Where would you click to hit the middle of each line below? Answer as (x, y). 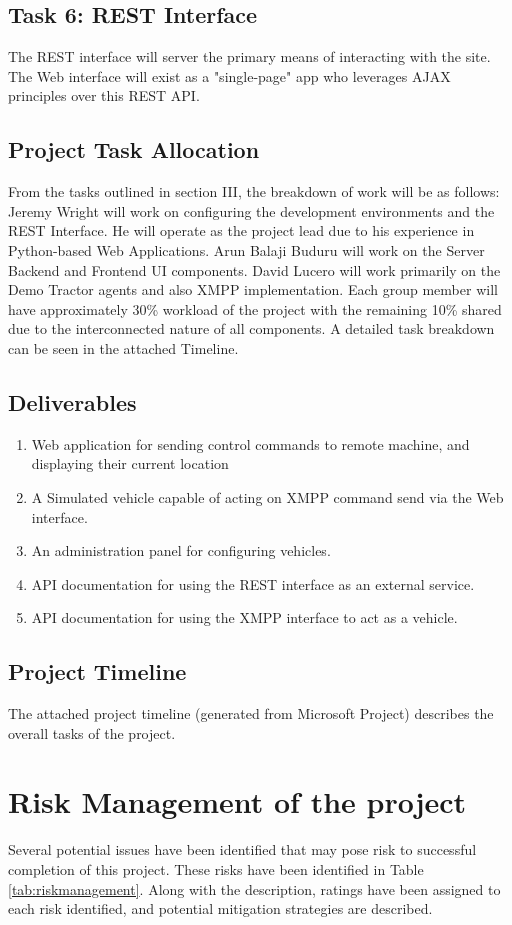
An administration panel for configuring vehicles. (181, 550)
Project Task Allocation (134, 149)
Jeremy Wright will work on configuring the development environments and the (251, 210)
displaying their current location (130, 463)
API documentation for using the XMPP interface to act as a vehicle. (244, 617)
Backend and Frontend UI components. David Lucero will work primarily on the (254, 269)
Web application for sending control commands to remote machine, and (250, 443)
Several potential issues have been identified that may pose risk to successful (242, 849)
